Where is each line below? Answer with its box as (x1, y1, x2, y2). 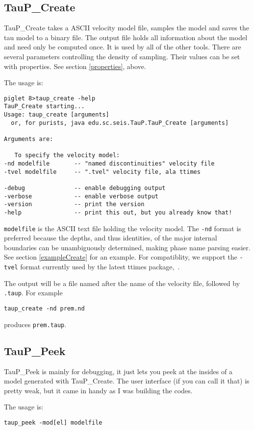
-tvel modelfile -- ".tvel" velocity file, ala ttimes (4, 168, 201, 175)
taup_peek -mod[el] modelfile (4, 419, 102, 426)
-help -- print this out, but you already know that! (4, 209, 232, 216)
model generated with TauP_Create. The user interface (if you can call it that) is (4, 376, 250, 386)
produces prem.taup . (4, 319, 67, 329)
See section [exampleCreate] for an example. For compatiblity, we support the (4, 252, 237, 262)
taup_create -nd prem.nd (4, 305, 85, 312)
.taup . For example (4, 287, 63, 298)
